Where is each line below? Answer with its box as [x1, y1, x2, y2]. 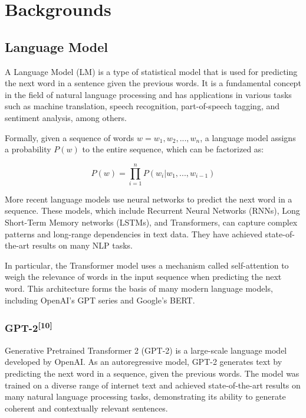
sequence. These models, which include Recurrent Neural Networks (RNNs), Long [5, 204, 300, 217]
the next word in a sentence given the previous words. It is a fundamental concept [5, 77, 301, 89]
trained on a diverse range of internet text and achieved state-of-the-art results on [5, 378, 301, 391]
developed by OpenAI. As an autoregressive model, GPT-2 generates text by [5, 355, 282, 368]
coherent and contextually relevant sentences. [5, 401, 168, 414]
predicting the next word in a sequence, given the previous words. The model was [5, 367, 300, 380]
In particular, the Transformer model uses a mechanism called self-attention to [5, 259, 289, 271]
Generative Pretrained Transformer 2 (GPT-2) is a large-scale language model [5, 344, 287, 356]
